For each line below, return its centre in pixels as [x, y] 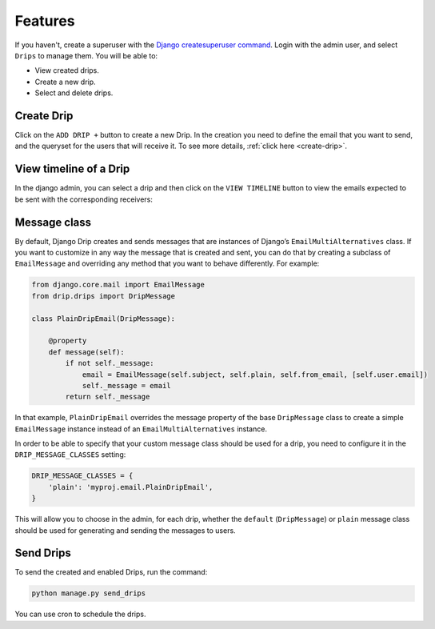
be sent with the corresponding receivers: [84, 199]
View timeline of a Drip [72, 169]
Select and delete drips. [74, 93]
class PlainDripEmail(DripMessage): [104, 319]
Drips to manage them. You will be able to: [86, 55]
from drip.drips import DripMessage [104, 296]
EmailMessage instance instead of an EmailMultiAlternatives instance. [141, 429]
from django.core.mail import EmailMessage [118, 285]
